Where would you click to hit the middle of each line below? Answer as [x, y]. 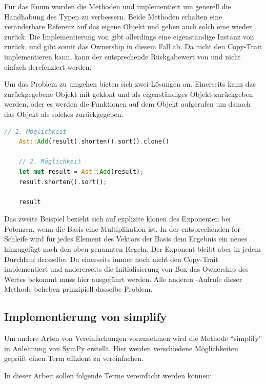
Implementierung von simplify [86, 317]
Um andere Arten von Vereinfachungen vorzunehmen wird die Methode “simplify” [133, 338]
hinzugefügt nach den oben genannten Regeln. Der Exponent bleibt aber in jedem [132, 249]
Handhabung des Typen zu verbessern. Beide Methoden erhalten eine [113, 16]
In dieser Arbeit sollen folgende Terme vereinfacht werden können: [108, 376]
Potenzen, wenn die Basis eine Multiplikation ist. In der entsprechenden [117, 228]
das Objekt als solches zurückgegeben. [64, 114]
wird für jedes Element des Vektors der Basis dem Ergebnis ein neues [139, 239]
